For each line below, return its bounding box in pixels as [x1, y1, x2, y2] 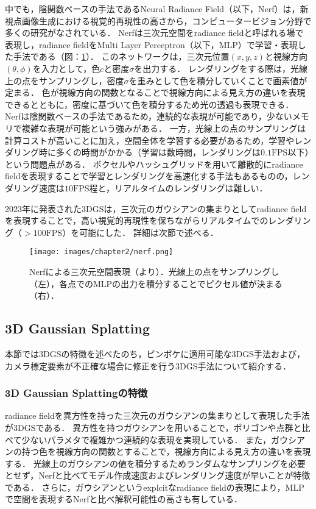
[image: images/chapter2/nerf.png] [29, 247, 174, 257]
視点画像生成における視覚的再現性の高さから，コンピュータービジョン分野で [5, 14, 312, 27]
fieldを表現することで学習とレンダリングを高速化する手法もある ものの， [5, 169, 293, 182]
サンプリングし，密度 [38, 74, 124, 87]
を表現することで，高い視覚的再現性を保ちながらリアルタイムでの [5, 214, 269, 227]
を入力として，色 [32, 62, 100, 74]
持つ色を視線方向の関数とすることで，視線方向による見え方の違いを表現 [21, 445, 311, 458]
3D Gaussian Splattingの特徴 [5, 385, 148, 400]
